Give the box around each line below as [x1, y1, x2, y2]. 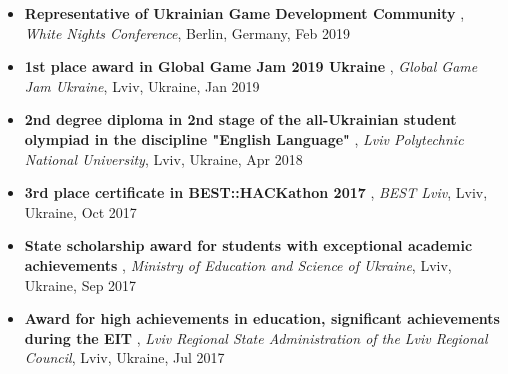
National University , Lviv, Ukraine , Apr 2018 [24, 148, 303, 169]
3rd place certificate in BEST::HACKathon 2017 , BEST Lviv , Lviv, [24, 182, 488, 203]
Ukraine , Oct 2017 [24, 201, 137, 222]
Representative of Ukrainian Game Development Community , [24, 3, 465, 23]
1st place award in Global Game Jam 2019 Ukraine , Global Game [24, 56, 478, 77]
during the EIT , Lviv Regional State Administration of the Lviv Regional [24, 327, 488, 348]
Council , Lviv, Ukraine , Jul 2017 [24, 347, 225, 368]
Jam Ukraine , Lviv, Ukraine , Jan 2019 [24, 75, 260, 96]
